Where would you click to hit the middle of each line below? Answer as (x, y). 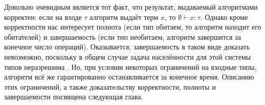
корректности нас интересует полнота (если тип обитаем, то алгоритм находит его (133, 27)
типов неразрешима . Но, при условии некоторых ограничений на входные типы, (130, 67)
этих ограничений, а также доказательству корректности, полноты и (110, 86)
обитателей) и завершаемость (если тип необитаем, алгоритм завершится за (123, 36)
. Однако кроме (224, 17)
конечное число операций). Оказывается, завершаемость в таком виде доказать (127, 47)
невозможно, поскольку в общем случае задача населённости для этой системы (128, 56)
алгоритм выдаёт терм (124, 17)
